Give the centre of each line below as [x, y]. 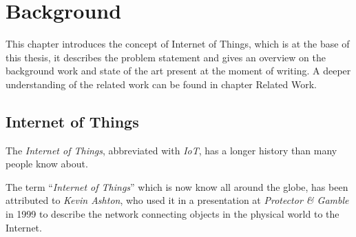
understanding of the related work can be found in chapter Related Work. [161, 84]
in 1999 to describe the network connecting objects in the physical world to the [172, 214]
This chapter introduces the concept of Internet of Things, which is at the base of [178, 44]
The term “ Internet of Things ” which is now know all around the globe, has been [177, 186]
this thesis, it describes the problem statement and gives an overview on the [166, 57]
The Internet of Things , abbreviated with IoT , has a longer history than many [171, 150]
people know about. [47, 164]
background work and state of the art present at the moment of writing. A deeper [178, 71]
